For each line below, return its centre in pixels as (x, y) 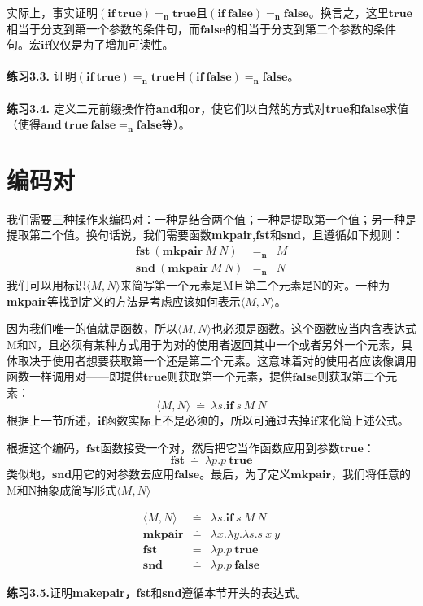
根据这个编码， (46, 447)
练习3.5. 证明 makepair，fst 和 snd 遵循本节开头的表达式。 (157, 592)
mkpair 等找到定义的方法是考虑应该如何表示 (124, 301)
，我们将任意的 (371, 474)
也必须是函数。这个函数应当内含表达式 (314, 328)
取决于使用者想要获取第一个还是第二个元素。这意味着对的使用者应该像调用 (217, 360)
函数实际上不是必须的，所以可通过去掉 (208, 420)
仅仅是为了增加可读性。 (111, 44)
